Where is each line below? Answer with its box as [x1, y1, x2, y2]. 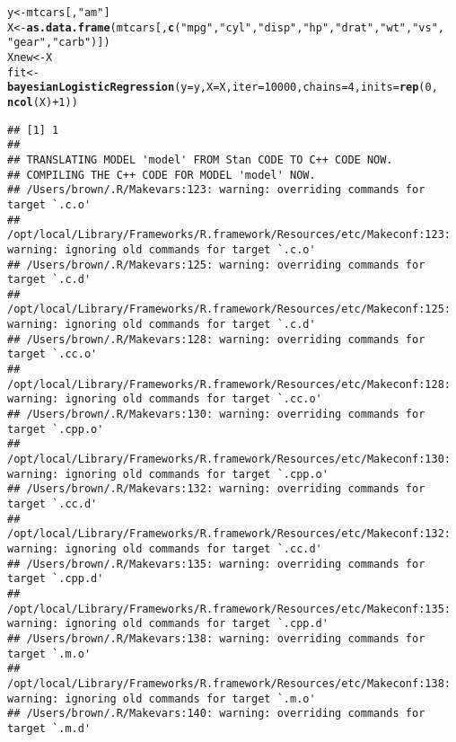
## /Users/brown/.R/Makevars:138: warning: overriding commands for [7, 632, 425, 645]
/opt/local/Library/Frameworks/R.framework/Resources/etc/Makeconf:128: [7, 377, 451, 391]
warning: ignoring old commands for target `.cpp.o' [7, 467, 329, 481]
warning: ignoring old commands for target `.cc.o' [7, 393, 322, 406]
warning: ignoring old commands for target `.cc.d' [7, 542, 322, 555]
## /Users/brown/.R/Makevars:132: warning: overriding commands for [7, 482, 425, 496]
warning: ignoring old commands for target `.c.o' [7, 243, 316, 256]
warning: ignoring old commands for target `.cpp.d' [7, 617, 329, 631]
